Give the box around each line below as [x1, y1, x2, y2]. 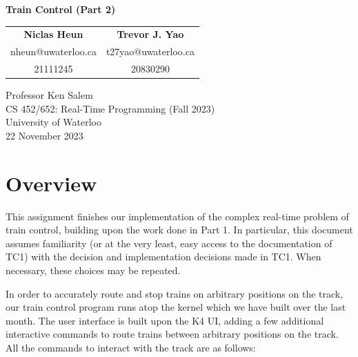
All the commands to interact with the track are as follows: [6, 340, 256, 354]
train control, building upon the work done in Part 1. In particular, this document [6, 222, 353, 237]
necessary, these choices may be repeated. [6, 263, 181, 277]
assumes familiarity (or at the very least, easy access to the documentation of [6, 235, 332, 250]
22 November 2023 [6, 128, 83, 142]
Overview [6, 168, 97, 197]
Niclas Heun [23, 27, 83, 41]
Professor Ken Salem [6, 88, 93, 102]
